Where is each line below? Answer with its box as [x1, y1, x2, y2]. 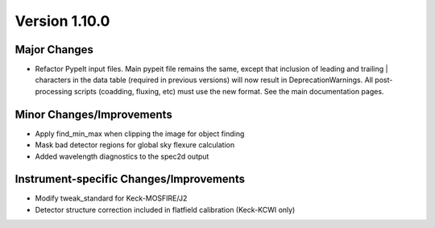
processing [35, 86, 72, 96]
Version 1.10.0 [14, 12, 110, 30]
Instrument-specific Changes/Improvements [14, 172, 246, 186]
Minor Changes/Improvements [14, 107, 172, 121]
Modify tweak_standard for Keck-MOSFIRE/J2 [35, 193, 188, 203]
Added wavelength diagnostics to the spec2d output [35, 151, 209, 161]
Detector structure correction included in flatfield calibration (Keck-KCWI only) [35, 205, 296, 214]
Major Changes [14, 43, 94, 56]
